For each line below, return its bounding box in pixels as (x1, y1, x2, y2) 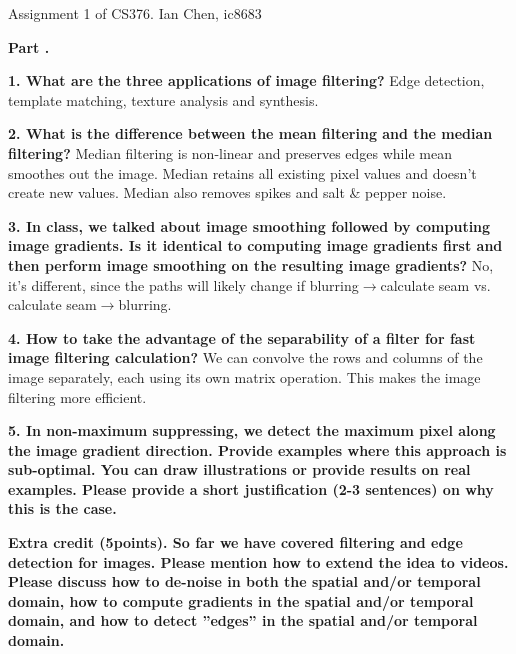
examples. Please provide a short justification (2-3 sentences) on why (8, 478, 494, 499)
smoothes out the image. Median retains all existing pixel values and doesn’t (8, 162, 477, 183)
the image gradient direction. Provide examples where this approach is (8, 439, 507, 460)
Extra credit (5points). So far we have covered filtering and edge (8, 532, 463, 553)
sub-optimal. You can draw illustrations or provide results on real (8, 459, 471, 480)
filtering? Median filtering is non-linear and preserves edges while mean (8, 142, 452, 163)
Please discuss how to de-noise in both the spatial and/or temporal (8, 571, 481, 592)
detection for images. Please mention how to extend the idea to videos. (8, 551, 509, 572)
